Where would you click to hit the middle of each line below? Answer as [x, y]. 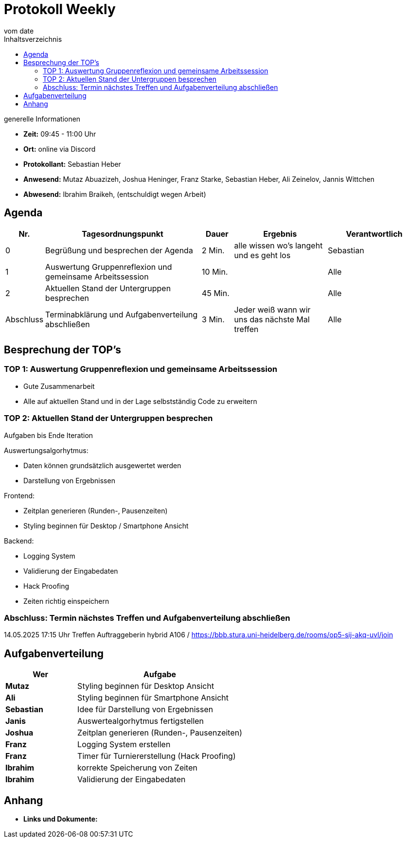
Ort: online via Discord [60, 149]
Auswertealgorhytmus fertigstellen [141, 721]
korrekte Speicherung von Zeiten [137, 768]
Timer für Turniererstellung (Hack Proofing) [157, 756]
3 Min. [213, 319]
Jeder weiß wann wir [272, 309]
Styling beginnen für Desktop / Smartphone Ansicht [106, 526]
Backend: [19, 541]
